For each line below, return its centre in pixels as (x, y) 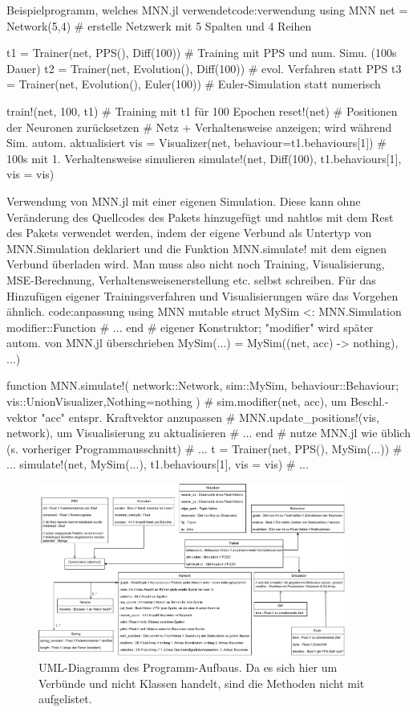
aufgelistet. (65, 699)
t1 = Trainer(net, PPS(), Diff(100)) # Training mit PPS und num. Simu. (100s (202, 53)
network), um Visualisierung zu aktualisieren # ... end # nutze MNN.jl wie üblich (208, 433)
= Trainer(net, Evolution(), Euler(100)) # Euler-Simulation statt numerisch (194, 84)
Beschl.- (369, 401)
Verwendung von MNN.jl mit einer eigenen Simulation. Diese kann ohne (184, 201)
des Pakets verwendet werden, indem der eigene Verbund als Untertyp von (189, 233)
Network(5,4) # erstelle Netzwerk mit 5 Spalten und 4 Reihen (159, 25)
